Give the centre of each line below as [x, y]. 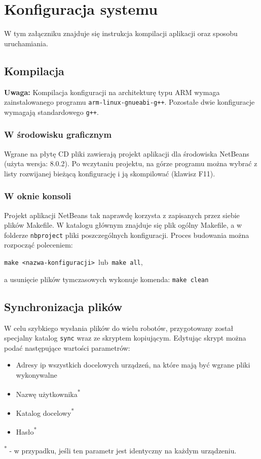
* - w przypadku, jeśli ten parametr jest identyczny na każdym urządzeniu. [120, 450]
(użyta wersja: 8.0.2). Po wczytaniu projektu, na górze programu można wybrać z [131, 163]
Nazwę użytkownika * [48, 393]
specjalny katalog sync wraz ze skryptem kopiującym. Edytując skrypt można [125, 338]
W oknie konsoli [38, 196]
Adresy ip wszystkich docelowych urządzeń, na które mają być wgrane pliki [133, 365]
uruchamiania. [26, 43]
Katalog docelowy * [45, 412]
